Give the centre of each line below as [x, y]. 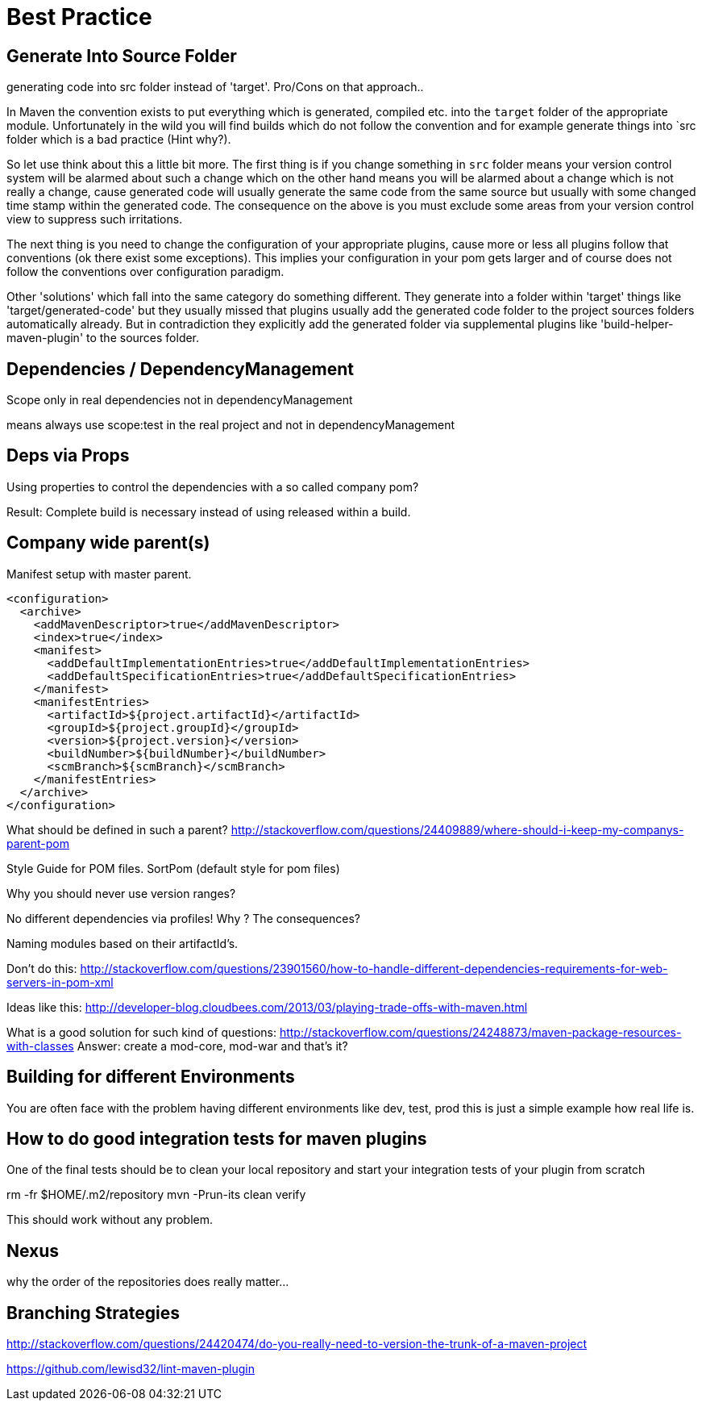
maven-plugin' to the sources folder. [103, 338]
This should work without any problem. [110, 1220]
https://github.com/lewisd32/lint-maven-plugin [131, 1369]
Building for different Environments [151, 1077]
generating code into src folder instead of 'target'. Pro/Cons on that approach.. [215, 87]
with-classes [40, 1046]
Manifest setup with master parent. [99, 574]
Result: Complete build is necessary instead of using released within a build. [209, 511]
